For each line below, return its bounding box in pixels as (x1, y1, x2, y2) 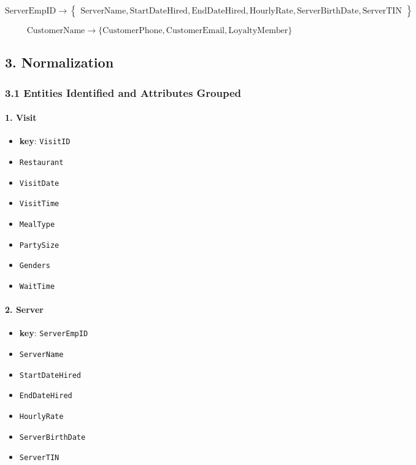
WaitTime (19, 282, 55, 291)
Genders (19, 261, 50, 271)
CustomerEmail (166, 26, 225, 35)
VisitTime (19, 199, 60, 209)
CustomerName (26, 26, 85, 35)
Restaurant (19, 158, 64, 167)
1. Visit (5, 111, 37, 124)
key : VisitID (19, 134, 71, 147)
